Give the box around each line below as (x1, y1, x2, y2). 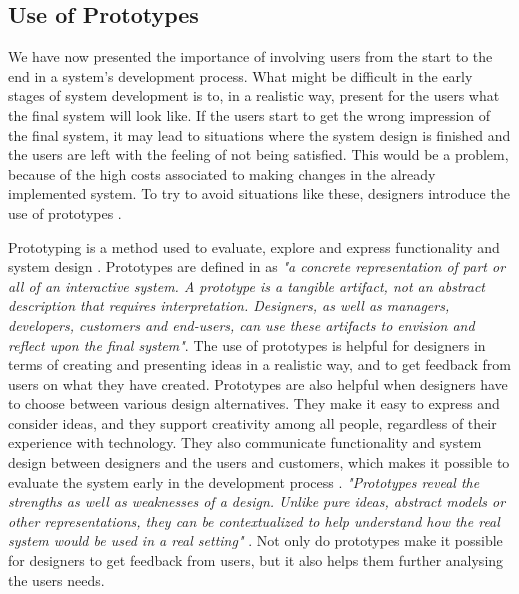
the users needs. (8, 569, 105, 590)
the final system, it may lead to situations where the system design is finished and (8, 124, 511, 145)
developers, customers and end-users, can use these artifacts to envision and (8, 314, 475, 335)
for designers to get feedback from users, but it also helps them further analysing (8, 550, 504, 571)
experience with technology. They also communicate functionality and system (8, 432, 482, 453)
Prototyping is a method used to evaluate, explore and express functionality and (8, 236, 500, 257)
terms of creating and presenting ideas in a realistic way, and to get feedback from (8, 354, 511, 375)
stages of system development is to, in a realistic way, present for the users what (8, 85, 500, 106)
